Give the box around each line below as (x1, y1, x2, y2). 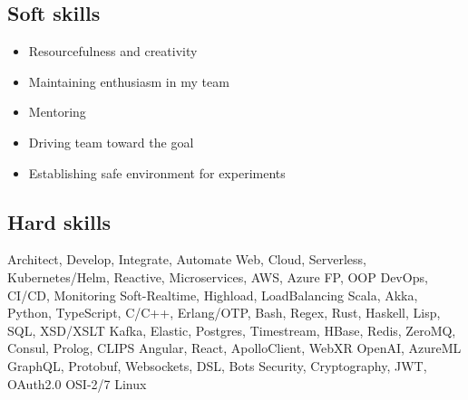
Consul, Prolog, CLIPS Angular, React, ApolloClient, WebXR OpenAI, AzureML (7, 338, 462, 357)
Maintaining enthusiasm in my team (28, 71, 229, 90)
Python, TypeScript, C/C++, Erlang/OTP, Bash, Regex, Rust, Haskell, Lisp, (7, 303, 441, 322)
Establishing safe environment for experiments (28, 163, 286, 182)
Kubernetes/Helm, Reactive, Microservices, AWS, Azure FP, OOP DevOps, (7, 267, 428, 286)
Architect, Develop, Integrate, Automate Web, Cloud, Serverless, (7, 250, 366, 269)
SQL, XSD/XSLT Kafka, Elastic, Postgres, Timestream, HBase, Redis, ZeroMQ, (7, 320, 456, 339)
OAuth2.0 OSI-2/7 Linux (7, 374, 147, 393)
